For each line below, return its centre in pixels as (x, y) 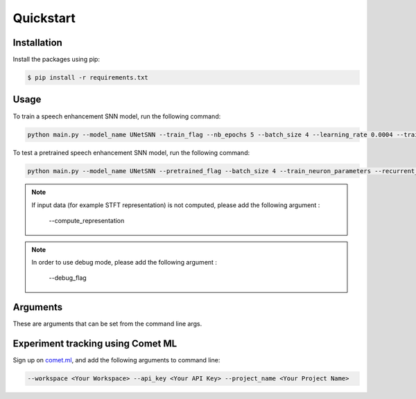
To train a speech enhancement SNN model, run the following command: (117, 116)
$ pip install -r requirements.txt (88, 78)
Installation (37, 43)
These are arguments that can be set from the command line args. (107, 324)
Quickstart (44, 18)
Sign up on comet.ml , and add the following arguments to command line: (116, 360)
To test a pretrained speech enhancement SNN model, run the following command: (131, 152)
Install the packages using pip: (57, 60)
